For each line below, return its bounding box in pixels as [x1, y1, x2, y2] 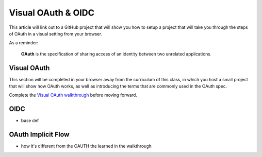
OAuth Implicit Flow [9, 130, 70, 139]
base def [21, 118, 39, 123]
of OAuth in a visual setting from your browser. [9, 31, 102, 36]
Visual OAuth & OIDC [9, 7, 95, 18]
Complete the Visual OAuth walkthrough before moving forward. [9, 92, 138, 98]
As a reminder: [9, 40, 38, 46]
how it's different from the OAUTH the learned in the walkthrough [21, 143, 152, 149]
